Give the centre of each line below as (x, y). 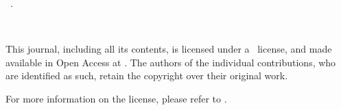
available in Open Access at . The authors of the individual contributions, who (171, 62)
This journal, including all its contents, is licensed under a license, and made (169, 49)
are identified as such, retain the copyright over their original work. (147, 75)
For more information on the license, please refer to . (116, 98)
